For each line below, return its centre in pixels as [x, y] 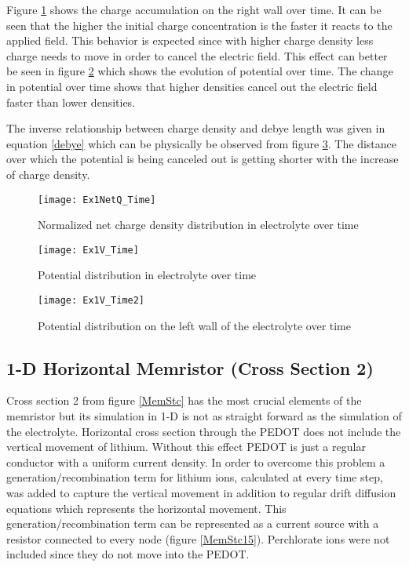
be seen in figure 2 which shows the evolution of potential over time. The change [200, 71]
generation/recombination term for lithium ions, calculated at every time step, [195, 477]
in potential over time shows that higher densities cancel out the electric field [192, 86]
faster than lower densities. [71, 102]
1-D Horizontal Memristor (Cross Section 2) [190, 367]
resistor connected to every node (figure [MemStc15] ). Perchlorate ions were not [198, 538]
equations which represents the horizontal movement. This [146, 508]
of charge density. [48, 174]
